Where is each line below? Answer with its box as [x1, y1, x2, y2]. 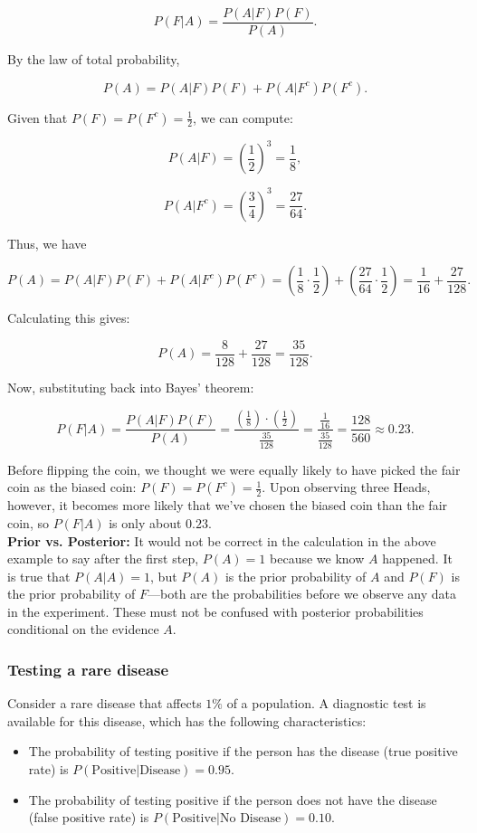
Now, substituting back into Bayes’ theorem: [7, 377, 254, 396]
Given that [7, 108, 68, 127]
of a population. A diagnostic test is [226, 694, 426, 713]
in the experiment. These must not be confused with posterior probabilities [7, 601, 424, 620]
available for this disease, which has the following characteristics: [7, 711, 367, 730]
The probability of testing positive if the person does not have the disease [28, 790, 437, 809]
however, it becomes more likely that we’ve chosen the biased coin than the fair [7, 496, 448, 515]
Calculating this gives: [7, 308, 130, 327]
